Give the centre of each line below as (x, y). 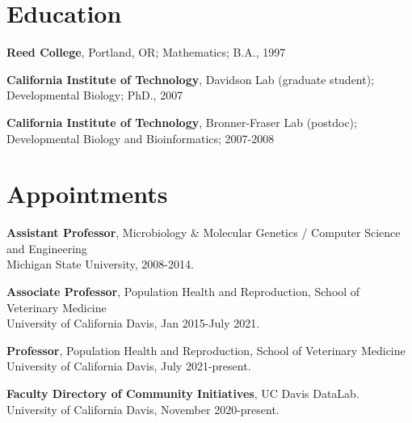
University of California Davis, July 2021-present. (129, 366)
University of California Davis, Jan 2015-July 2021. (133, 323)
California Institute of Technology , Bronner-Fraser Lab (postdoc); (182, 122)
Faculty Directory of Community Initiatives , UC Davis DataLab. (183, 393)
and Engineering (47, 248)
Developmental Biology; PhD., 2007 (95, 95)
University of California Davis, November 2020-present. (143, 409)
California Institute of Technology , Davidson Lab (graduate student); (191, 79)
